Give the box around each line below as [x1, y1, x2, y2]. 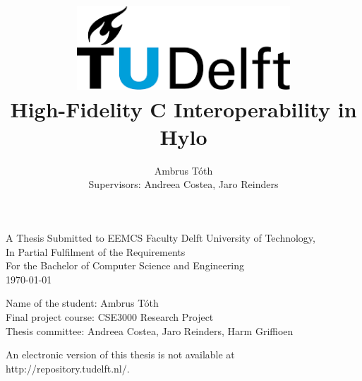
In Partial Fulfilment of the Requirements [6, 244, 186, 259]
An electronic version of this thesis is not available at [6, 347, 235, 362]
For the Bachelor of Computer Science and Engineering [6, 258, 244, 273]
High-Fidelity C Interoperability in [10, 94, 357, 123]
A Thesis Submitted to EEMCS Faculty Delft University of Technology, [6, 230, 315, 245]
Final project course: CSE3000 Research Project [6, 309, 214, 324]
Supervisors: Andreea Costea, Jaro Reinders [88, 177, 279, 192]
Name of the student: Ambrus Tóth [6, 295, 159, 310]
